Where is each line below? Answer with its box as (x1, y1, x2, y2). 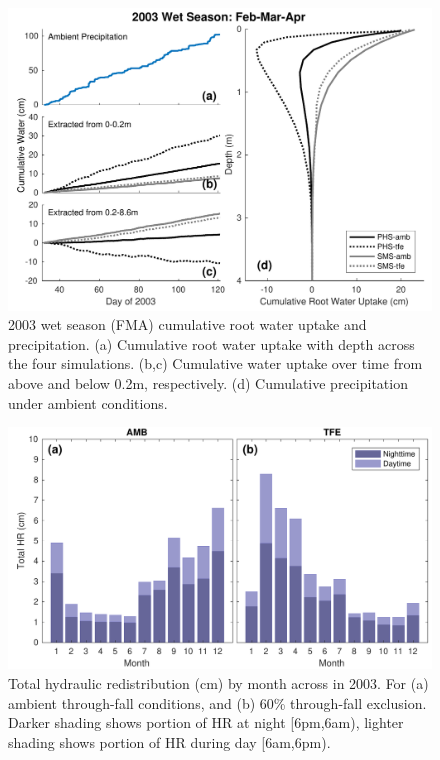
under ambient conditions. (8, 392, 168, 413)
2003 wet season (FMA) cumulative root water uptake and (8, 314, 367, 335)
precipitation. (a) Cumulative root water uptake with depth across (8, 333, 415, 354)
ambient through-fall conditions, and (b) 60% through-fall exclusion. (8, 692, 427, 713)
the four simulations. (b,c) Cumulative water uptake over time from (8, 353, 423, 374)
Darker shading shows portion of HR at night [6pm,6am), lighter (8, 712, 404, 733)
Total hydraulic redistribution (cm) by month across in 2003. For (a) (8, 673, 429, 694)
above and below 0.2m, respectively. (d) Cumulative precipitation (8, 373, 408, 394)
